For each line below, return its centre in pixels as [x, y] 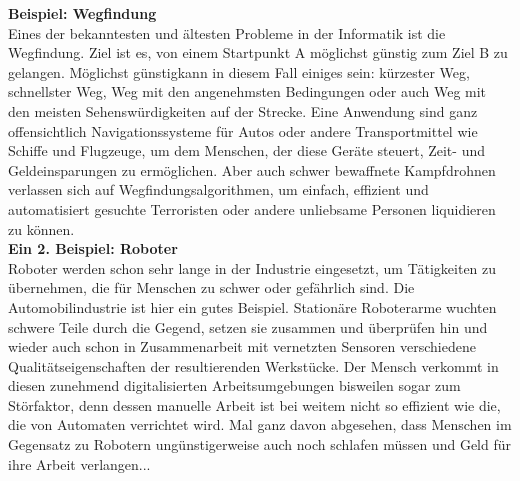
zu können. [41, 228]
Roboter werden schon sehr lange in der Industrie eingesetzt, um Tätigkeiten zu [252, 267]
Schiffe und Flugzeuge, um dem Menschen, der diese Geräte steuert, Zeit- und [246, 150]
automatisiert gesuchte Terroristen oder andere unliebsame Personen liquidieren [252, 208]
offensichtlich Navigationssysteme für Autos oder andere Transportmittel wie [243, 130]
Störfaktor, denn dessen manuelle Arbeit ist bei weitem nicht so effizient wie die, [254, 404]
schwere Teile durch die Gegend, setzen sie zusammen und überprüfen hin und [248, 326]
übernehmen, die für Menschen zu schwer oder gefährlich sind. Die [211, 287]
